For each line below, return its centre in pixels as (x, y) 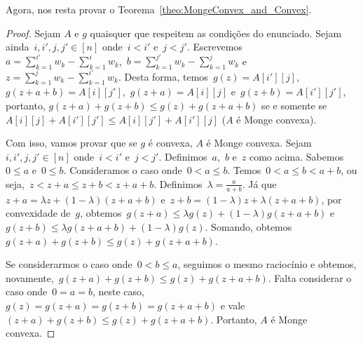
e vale (233, 305)
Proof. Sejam (33, 33)
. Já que (259, 183)
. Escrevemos (214, 47)
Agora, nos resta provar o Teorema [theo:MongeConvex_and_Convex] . (159, 9)
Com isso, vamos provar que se (71, 143)
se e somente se (294, 105)
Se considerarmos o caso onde (69, 264)
